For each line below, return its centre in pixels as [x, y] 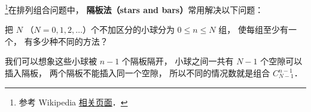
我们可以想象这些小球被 [51, 61]
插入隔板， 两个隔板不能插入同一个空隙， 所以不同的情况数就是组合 [138, 73]
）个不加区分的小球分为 [128, 29]
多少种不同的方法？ [70, 41]
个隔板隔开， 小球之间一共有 [178, 61]
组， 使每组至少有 [253, 29]
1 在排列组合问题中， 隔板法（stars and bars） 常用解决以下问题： [134, 9]
